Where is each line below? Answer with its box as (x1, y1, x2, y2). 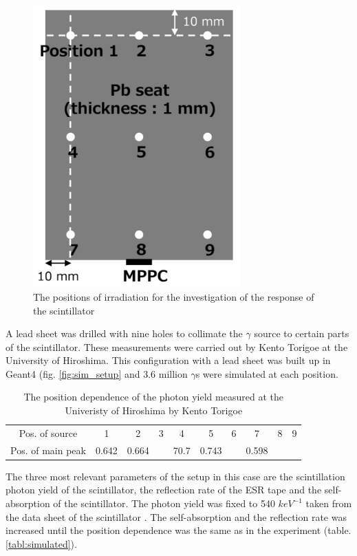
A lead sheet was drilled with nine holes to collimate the (6, 326, 243, 341)
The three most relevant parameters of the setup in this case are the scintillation (6, 469, 345, 483)
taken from (305, 496, 352, 511)
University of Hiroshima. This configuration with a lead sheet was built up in (6, 353, 331, 367)
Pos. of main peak (10, 442, 86, 457)
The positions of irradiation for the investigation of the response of (33, 289, 314, 303)
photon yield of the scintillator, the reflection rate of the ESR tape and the (6, 482, 322, 497)
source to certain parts (254, 326, 349, 341)
